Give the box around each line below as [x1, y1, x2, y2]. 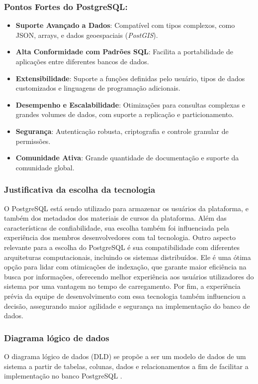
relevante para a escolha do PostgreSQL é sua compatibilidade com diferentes [4, 242, 240, 252]
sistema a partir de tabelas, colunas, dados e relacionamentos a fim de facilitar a [4, 361, 249, 371]
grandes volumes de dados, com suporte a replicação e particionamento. [15, 109, 234, 120]
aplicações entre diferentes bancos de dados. [15, 56, 149, 66]
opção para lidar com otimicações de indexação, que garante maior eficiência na [4, 261, 247, 272]
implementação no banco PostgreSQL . [4, 371, 122, 381]
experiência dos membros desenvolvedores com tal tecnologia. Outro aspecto [4, 232, 236, 243]
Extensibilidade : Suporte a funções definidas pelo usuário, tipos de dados [15, 73, 245, 83]
